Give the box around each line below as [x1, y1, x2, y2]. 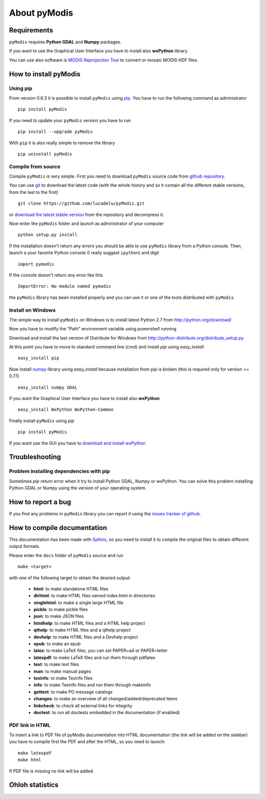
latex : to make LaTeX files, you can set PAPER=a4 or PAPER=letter [33, 648, 168, 654]
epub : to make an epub [33, 641, 81, 647]
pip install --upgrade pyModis [18, 129, 93, 134]
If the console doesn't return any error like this [9, 272, 103, 278]
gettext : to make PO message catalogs [33, 689, 113, 694]
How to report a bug [9, 498, 71, 506]
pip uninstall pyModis [18, 151, 73, 157]
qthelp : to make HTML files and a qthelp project [33, 627, 131, 633]
